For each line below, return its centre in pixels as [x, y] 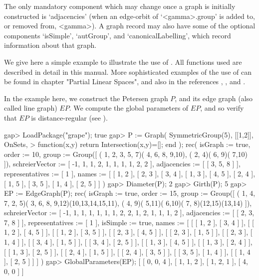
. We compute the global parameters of [129, 108]
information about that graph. [50, 45]
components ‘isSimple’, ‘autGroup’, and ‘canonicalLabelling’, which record [118, 35]
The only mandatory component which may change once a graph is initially [120, 6]
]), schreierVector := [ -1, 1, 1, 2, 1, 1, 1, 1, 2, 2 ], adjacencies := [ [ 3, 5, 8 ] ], [122, 164]
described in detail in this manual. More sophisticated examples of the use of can [128, 71]
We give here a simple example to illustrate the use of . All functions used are [123, 62]
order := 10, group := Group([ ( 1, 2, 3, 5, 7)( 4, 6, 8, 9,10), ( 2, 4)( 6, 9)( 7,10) [126, 154]
